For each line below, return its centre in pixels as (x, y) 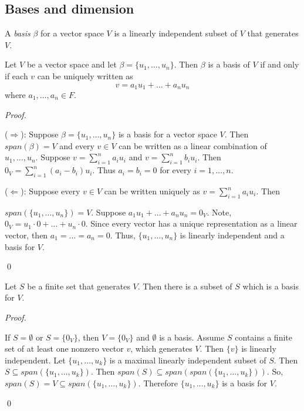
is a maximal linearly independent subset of (188, 360)
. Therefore (158, 383)
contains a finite (264, 337)
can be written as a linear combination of (193, 145)
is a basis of (229, 64)
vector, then (26, 235)
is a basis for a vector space (168, 134)
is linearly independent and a (232, 235)
